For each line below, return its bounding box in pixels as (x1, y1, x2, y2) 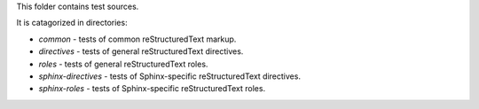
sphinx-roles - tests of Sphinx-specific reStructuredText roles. (38, 83, 266, 94)
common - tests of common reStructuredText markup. (38, 34, 237, 44)
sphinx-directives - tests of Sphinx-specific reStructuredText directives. (38, 71, 302, 82)
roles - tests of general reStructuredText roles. (38, 58, 208, 69)
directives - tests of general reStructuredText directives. (38, 46, 244, 57)
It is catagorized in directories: (16, 18, 128, 28)
